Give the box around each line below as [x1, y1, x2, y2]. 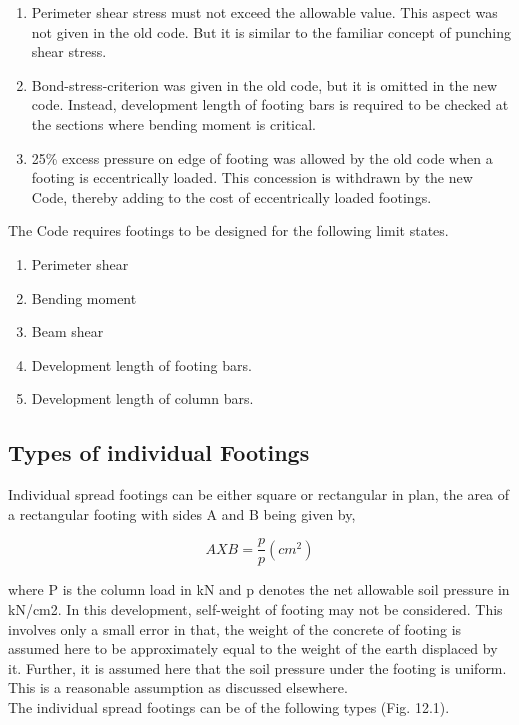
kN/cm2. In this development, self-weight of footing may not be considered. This [8, 598, 503, 619]
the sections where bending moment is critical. [31, 113, 316, 134]
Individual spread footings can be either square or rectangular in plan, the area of [8, 484, 510, 505]
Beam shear [31, 321, 104, 342]
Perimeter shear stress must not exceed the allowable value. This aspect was [31, 2, 498, 22]
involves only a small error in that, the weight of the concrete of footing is [8, 618, 462, 639]
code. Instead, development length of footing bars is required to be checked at [31, 94, 509, 115]
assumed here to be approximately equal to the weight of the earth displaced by [8, 638, 498, 659]
